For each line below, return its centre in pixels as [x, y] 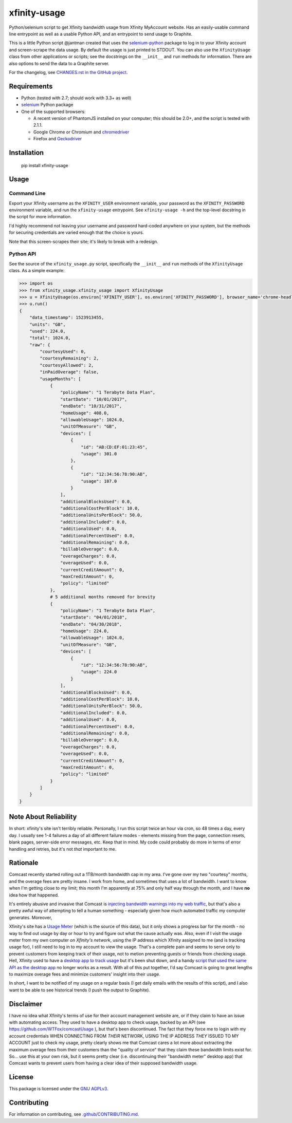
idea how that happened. [34, 895]
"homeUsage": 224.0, [85, 631]
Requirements [31, 86]
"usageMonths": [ [60, 379]
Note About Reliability [43, 817]
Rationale [24, 863]
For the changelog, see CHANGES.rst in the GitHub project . [68, 72]
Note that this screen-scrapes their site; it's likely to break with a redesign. [83, 242]
